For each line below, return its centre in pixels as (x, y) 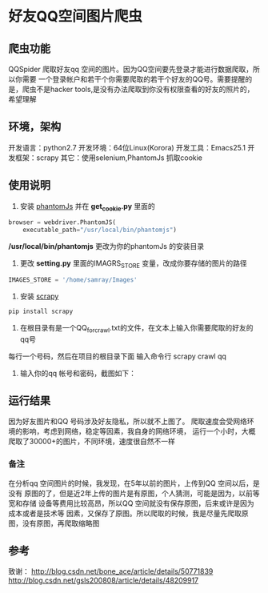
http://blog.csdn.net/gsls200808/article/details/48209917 (104, 580)
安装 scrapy (39, 296)
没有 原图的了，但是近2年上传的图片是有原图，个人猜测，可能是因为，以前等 (134, 493)
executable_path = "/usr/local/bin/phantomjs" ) (100, 230)
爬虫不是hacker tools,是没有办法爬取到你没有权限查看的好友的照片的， (138, 89)
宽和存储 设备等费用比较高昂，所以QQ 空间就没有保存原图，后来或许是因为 (131, 503)
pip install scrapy (41, 311)
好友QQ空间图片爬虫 (75, 16)
